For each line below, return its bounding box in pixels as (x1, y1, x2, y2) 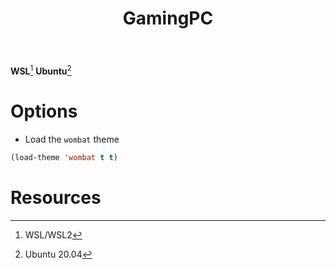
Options (10, 100, 78, 123)
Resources (10, 186, 102, 209)
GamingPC (122, 7, 214, 30)
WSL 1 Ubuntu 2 (10, 63, 72, 77)
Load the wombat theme (24, 133, 120, 145)
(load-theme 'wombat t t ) (10, 152, 118, 162)
